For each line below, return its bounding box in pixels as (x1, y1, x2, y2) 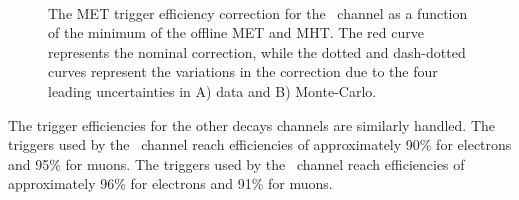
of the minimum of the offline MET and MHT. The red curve (48, 22, 424, 43)
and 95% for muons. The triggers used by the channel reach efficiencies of (8, 153, 465, 174)
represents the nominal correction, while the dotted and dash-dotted (48, 41, 466, 62)
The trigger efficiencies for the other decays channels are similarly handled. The (8, 114, 496, 135)
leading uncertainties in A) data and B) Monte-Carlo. (48, 80, 377, 101)
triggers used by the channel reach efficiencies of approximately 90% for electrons (8, 134, 512, 155)
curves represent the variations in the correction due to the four (48, 61, 438, 82)
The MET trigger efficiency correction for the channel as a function (48, 2, 468, 23)
